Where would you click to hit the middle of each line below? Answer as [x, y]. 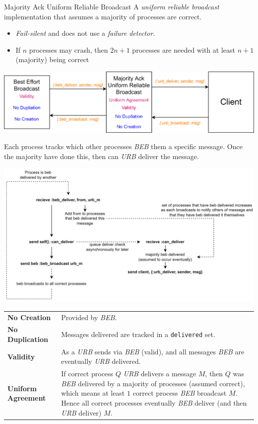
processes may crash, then [68, 49]
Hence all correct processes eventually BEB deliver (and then [154, 403]
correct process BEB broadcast [180, 393]
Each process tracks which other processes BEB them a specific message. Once [123, 146]
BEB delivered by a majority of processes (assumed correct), [153, 383]
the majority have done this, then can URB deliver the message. [101, 156]
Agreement [27, 398]
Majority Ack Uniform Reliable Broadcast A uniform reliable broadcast [112, 6]
